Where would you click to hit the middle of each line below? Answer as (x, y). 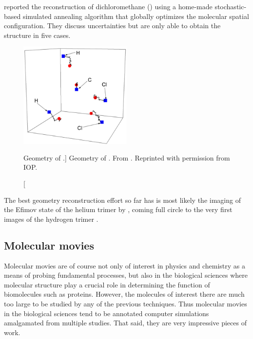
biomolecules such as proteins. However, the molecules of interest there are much (124, 294)
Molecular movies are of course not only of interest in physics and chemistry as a (125, 265)
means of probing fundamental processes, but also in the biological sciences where (126, 275)
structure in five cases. (37, 35)
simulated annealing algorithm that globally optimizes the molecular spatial (136, 16)
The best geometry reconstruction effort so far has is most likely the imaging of (122, 200)
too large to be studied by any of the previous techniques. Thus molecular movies (126, 303)
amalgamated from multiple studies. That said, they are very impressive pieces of (125, 323)
